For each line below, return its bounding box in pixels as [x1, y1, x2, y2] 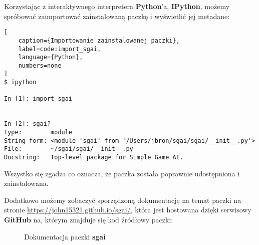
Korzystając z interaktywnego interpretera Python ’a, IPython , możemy [4, 1, 230, 11]
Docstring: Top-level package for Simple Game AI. [4, 154, 183, 161]
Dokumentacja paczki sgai [24, 231, 106, 241]
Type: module [4, 129, 73, 136]
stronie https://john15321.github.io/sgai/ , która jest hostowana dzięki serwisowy [4, 204, 251, 215]
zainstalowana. [4, 178, 49, 188]
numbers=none [18, 62, 62, 69]
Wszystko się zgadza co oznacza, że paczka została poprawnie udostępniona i [4, 168, 240, 178]
